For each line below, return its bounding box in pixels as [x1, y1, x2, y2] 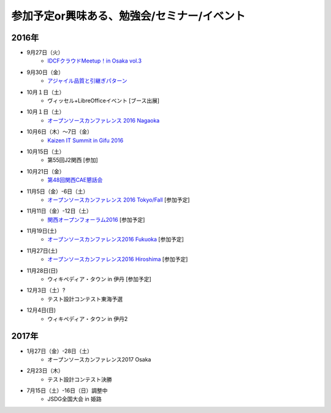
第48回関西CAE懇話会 [47, 176, 103, 184]
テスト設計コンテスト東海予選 [47, 295, 123, 303]
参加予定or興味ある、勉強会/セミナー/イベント [11, 9, 246, 23]
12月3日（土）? [26, 287, 66, 294]
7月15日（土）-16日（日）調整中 [26, 387, 108, 395]
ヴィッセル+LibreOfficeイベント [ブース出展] [47, 97, 159, 104]
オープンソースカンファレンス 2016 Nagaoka [47, 116, 160, 124]
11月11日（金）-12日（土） [26, 207, 92, 214]
